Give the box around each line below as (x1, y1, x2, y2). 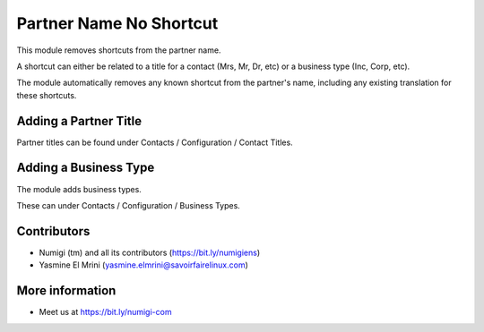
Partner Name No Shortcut (16, 13, 219, 33)
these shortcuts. (16, 89, 77, 100)
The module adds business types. (16, 183, 143, 194)
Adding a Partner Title (16, 113, 143, 129)
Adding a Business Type (16, 160, 155, 175)
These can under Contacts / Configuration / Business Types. (16, 200, 241, 210)
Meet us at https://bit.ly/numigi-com (39, 307, 172, 318)
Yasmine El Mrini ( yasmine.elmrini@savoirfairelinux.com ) (39, 260, 248, 270)
